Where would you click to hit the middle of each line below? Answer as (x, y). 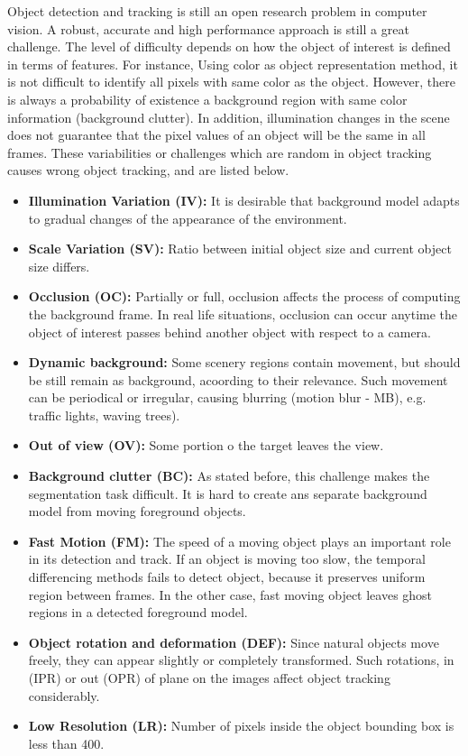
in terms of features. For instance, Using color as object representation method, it (233, 64)
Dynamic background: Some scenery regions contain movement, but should (244, 362)
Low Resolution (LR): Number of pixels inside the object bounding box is (241, 726)
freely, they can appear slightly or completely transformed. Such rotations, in (241, 660)
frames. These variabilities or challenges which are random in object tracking (220, 152)
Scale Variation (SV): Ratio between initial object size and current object (240, 249)
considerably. (64, 695)
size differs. (59, 266)
